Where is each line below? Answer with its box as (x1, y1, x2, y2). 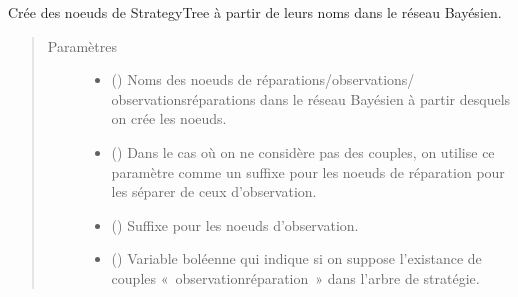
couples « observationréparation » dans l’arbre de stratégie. (111, 267, 480, 288)
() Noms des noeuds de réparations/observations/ (111, 69, 415, 90)
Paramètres (47, 35, 117, 56)
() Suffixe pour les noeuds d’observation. (111, 214, 359, 235)
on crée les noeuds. (111, 108, 227, 129)
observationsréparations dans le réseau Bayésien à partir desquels (111, 88, 511, 109)
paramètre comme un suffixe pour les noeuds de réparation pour (111, 161, 505, 182)
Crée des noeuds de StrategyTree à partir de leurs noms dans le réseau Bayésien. (8, 2, 502, 22)
